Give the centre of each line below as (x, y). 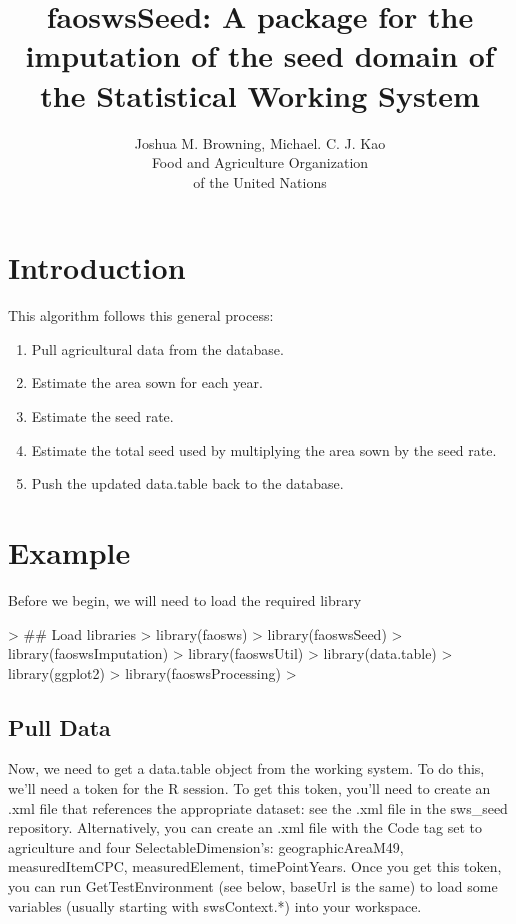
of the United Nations (260, 181)
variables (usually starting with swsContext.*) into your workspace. (215, 905)
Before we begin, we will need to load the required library (185, 599)
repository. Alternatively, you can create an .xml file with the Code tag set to (245, 827)
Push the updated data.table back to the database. (187, 483)
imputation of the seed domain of (260, 55)
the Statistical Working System (260, 94)
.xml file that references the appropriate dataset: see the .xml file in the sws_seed (258, 807)
